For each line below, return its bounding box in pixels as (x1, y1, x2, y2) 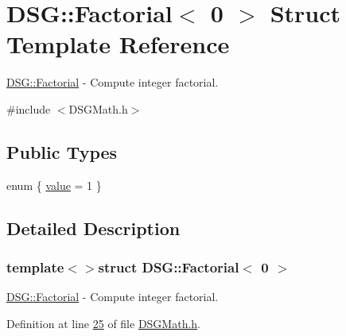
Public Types (6, 139, 118, 164)
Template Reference (6, 28, 230, 60)
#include (6, 100, 51, 117)
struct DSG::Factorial (98, 257, 239, 276)
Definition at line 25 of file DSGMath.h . (6, 315, 201, 331)
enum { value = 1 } (6, 176, 102, 193)
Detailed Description (6, 215, 181, 240)
